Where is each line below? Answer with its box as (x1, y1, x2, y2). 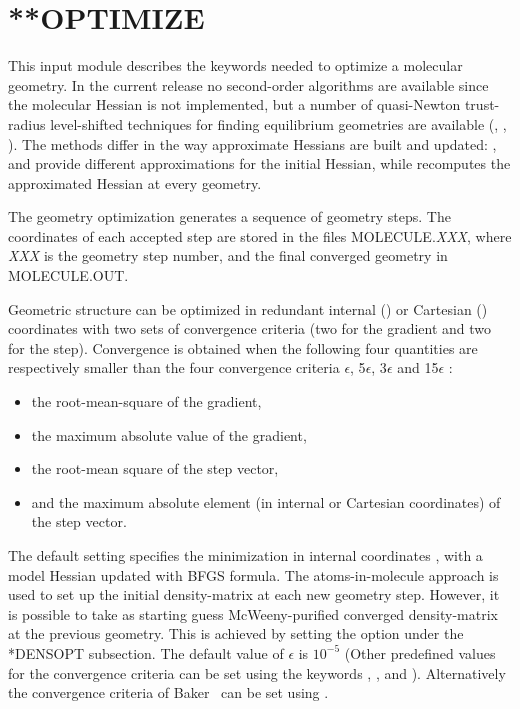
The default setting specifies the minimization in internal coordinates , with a (8, 545, 483, 565)
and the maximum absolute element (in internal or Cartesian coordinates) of (31, 491, 501, 512)
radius (8, 113, 46, 134)
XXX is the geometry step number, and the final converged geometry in (8, 245, 448, 266)
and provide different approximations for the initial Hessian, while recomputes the (8, 153, 511, 174)
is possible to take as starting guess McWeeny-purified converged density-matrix (8, 603, 498, 624)
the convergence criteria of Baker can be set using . (8, 682, 329, 703)
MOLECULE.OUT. (8, 265, 129, 286)
